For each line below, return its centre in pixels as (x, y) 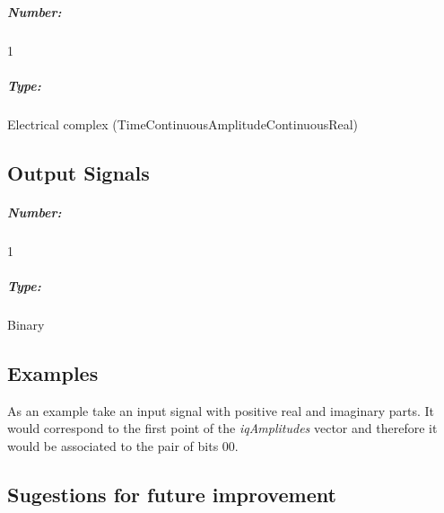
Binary (26, 324)
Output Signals (78, 172)
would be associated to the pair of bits (113, 445)
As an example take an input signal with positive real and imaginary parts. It (221, 410)
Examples (53, 372)
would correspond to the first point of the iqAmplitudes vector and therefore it (222, 428)
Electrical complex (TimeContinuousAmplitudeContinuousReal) (183, 124)
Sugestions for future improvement (172, 494)
